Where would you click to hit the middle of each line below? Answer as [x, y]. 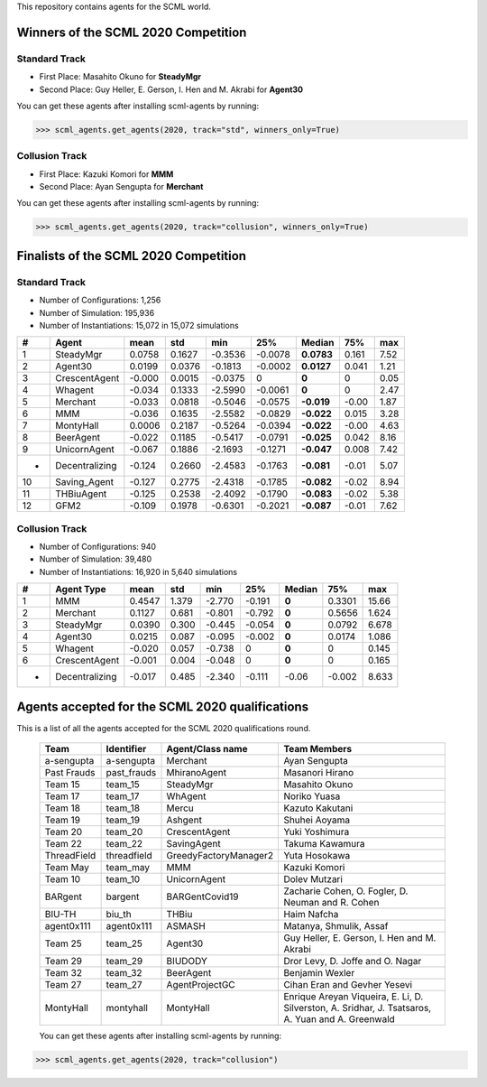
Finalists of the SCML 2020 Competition [132, 256]
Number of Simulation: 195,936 [97, 312]
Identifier [126, 749]
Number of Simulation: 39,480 [96, 559]
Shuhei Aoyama [317, 820]
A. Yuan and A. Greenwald [340, 1019]
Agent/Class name [207, 749]
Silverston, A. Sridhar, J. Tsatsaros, [358, 1008]
